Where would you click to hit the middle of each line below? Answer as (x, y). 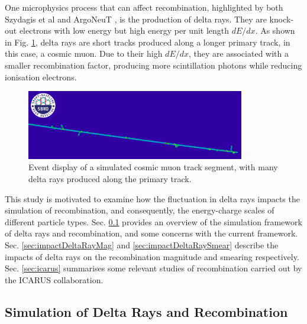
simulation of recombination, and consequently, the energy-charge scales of (140, 210)
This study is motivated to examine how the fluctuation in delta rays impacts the (152, 198)
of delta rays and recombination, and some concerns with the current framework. (151, 233)
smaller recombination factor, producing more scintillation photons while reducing (153, 65)
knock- (282, 19)
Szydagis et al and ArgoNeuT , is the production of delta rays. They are (136, 19)
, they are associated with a (239, 54)
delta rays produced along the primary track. (110, 179)
